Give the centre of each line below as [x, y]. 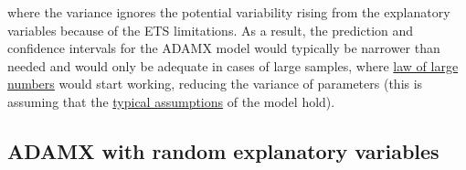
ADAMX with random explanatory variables [223, 150]
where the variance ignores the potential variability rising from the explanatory [229, 12]
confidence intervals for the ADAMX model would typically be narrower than [224, 48]
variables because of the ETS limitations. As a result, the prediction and [211, 30]
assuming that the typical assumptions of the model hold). [171, 101]
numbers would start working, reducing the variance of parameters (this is [215, 84]
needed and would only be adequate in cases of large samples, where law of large [233, 65]
